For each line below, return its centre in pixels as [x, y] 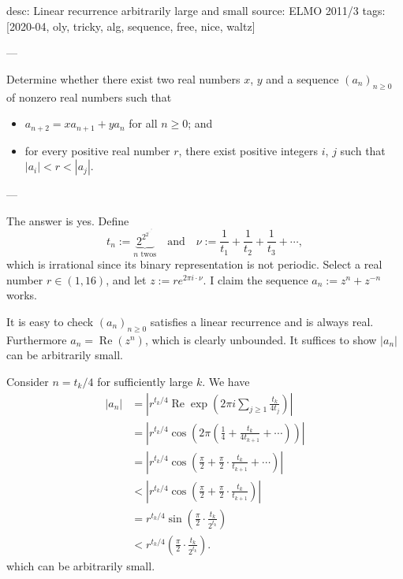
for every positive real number [97, 150]
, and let [126, 279]
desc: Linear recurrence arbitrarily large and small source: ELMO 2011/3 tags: [196, 10]
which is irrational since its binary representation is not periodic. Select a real [194, 264]
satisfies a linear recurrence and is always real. [262, 321]
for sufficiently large [145, 381]
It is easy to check [50, 321]
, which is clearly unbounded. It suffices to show [261, 339]
